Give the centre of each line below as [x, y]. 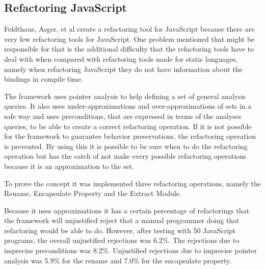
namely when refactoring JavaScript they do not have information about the [123, 69]
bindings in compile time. [44, 79]
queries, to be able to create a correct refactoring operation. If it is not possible [128, 126]
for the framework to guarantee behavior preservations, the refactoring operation [130, 136]
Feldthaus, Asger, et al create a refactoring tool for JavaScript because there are [129, 29]
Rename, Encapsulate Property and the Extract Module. [93, 193]
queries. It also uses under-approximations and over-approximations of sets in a [128, 106]
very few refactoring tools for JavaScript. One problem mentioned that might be [129, 39]
